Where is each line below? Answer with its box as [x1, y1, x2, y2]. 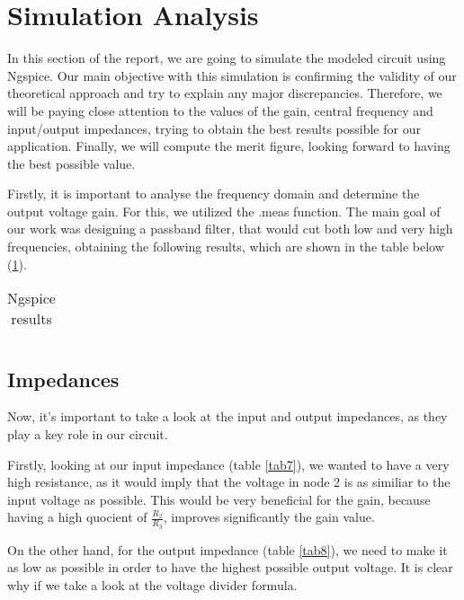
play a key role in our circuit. [7, 425, 168, 444]
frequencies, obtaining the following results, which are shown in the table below [7, 237, 444, 256]
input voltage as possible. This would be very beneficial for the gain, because [7, 490, 431, 508]
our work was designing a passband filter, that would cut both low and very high [7, 219, 453, 238]
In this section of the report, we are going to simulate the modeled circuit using [7, 49, 446, 67]
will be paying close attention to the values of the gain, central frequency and [7, 101, 433, 119]
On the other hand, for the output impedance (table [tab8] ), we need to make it [7, 540, 448, 559]
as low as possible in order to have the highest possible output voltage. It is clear [7, 558, 453, 577]
